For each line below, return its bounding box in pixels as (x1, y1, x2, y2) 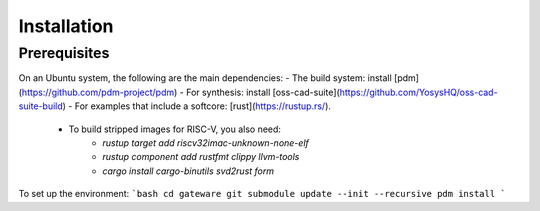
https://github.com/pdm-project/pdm (21, 86, 175, 98)
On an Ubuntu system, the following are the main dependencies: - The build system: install (18, 72, 392, 84)
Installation (18, 15, 114, 37)
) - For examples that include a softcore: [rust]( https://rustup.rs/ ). (62, 100, 332, 112)
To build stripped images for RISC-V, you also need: (68, 123, 282, 135)
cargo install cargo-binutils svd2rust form (102, 165, 275, 177)
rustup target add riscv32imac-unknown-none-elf (102, 136, 309, 149)
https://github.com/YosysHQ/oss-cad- (339, 86, 499, 98)
